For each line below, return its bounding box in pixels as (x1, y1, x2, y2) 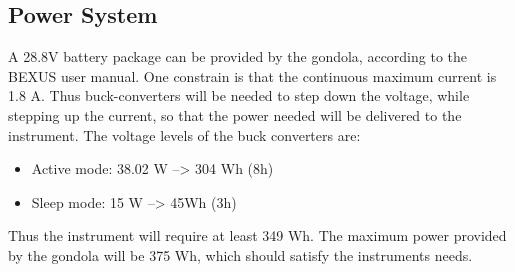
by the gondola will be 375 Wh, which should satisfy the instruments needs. (8, 244, 473, 265)
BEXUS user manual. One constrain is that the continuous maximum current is (8, 65, 497, 86)
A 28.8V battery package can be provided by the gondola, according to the (8, 46, 468, 67)
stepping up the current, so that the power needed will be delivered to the (8, 104, 462, 125)
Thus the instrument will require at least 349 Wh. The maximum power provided (8, 225, 507, 246)
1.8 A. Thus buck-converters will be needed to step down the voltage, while (8, 85, 470, 106)
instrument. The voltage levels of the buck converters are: (8, 124, 361, 145)
